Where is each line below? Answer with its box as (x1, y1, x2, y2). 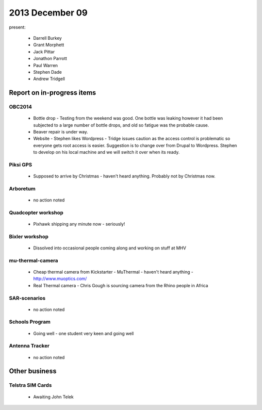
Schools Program (9, 318, 51, 325)
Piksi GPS (9, 161, 33, 168)
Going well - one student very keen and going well (33, 330, 134, 336)
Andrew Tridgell (33, 76, 65, 82)
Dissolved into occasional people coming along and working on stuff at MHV (33, 245, 186, 251)
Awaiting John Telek (33, 394, 74, 400)
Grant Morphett (33, 42, 65, 48)
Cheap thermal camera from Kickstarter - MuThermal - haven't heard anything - (33, 269, 194, 275)
